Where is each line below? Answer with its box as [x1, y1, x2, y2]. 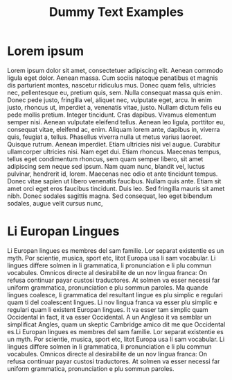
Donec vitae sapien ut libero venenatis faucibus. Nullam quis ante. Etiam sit [7, 176, 222, 185]
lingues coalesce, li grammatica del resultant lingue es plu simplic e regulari [7, 290, 223, 299]
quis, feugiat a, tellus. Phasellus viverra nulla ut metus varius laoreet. [7, 133, 203, 141]
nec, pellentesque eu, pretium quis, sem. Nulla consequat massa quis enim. [7, 88, 223, 97]
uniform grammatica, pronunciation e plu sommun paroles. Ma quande [7, 283, 208, 292]
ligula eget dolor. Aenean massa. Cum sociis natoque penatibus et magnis [7, 74, 218, 82]
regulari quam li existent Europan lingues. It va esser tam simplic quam [7, 305, 209, 313]
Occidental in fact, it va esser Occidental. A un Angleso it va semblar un [7, 313, 212, 321]
